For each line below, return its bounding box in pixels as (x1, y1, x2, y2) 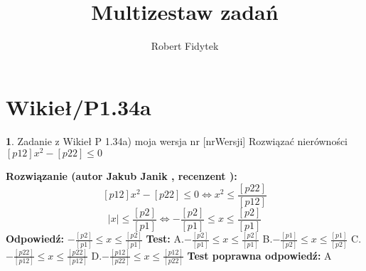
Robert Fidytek (151, 38, 219, 53)
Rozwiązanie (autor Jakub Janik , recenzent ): (6, 169, 237, 184)
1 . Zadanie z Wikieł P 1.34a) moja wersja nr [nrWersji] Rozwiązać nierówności (6, 133, 348, 148)
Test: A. (146, 231, 184, 246)
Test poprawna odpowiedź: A (187, 248, 332, 262)
